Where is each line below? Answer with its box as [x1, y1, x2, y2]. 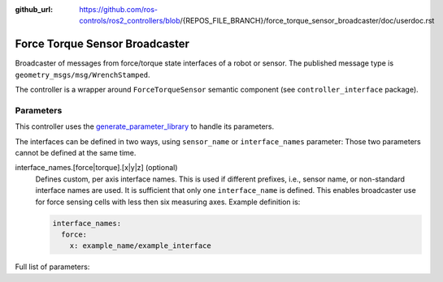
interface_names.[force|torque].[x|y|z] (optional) [15, 163, 178, 173]
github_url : [15, 5, 53, 14]
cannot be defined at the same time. [15, 148, 137, 157]
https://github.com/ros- [79, 5, 159, 14]
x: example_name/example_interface [69, 241, 211, 250]
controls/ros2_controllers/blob [79, 16, 180, 26]
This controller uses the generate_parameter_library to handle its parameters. [15, 122, 275, 131]
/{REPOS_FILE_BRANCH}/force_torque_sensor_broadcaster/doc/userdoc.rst [180, 16, 435, 26]
